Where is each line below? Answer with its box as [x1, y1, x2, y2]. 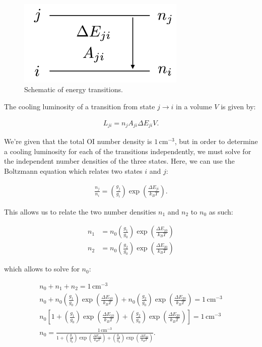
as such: [209, 206, 233, 217]
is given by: [221, 101, 256, 112]
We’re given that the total [4, 136, 85, 147]
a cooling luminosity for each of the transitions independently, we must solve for [4, 146, 251, 156]
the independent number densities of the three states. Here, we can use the [4, 156, 235, 166]
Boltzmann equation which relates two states [4, 165, 143, 176]
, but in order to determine [174, 136, 258, 147]
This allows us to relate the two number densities [4, 206, 156, 217]
